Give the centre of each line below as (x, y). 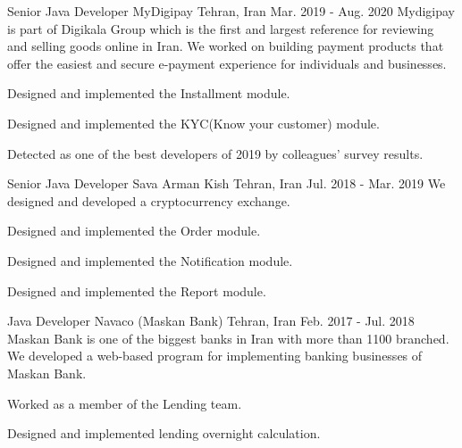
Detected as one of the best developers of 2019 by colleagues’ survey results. (215, 153)
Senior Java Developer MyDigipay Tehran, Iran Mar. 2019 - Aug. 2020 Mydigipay (231, 11)
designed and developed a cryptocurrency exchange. (149, 200)
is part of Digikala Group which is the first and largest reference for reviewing (221, 28)
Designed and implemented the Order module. (134, 231)
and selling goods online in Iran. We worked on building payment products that (226, 46)
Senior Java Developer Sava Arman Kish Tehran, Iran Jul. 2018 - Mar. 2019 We (227, 183)
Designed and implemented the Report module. (137, 290)
